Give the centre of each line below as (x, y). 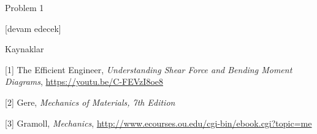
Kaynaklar (25, 49)
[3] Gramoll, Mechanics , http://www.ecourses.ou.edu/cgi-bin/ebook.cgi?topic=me (158, 123)
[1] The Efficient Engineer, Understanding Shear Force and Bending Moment (149, 69)
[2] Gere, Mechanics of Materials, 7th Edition (90, 102)
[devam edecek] (33, 28)
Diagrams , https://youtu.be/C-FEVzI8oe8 (84, 81)
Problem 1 (25, 7)
